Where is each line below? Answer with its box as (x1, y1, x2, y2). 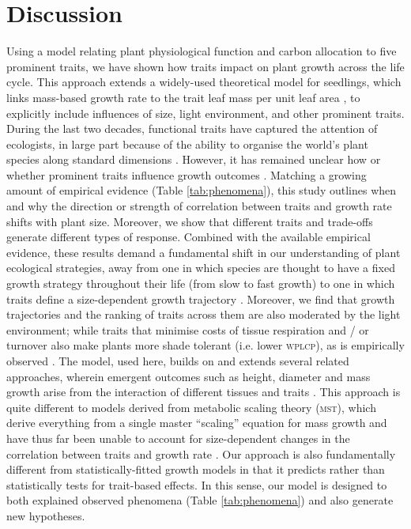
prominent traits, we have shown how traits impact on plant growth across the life (6, 58, 405, 74)
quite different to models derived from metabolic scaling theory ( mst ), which (6, 399, 376, 415)
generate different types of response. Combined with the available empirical (6, 229, 371, 245)
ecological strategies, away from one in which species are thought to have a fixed (6, 259, 395, 276)
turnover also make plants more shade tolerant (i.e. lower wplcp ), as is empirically (6, 337, 405, 353)
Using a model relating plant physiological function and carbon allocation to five (6, 43, 397, 59)
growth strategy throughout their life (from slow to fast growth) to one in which (6, 275, 395, 292)
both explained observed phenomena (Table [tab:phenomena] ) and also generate (6, 492, 394, 508)
